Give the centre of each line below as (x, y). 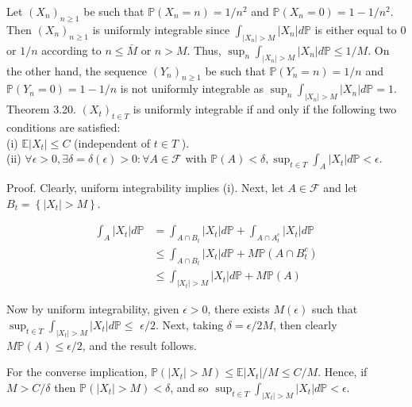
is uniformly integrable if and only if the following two (265, 109)
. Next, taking (190, 324)
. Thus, (204, 50)
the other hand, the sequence (77, 70)
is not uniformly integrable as (192, 88)
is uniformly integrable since (161, 29)
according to (71, 50)
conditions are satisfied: (64, 127)
